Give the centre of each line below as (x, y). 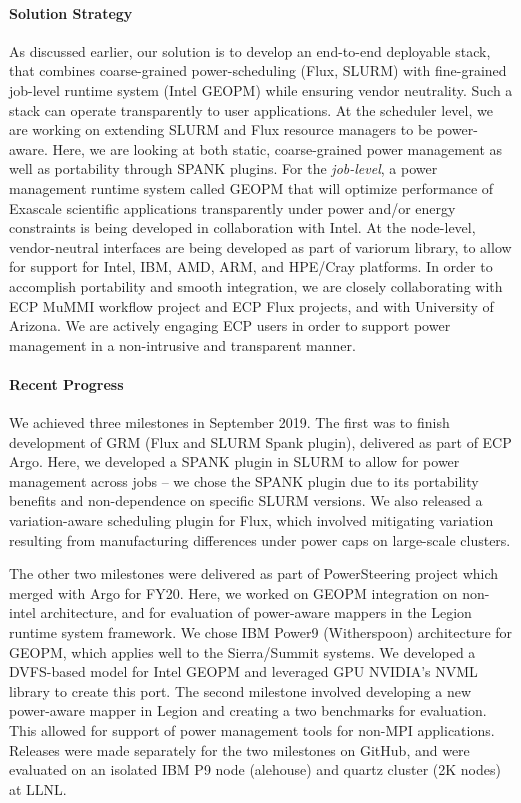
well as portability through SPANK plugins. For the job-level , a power (223, 168)
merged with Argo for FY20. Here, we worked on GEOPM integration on (233, 592)
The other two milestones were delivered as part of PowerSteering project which (254, 573)
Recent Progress (66, 383)
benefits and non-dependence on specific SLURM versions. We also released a (246, 500)
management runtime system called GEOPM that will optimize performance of (251, 187)
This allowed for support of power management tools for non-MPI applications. (252, 730)
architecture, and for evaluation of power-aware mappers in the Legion (256, 612)
